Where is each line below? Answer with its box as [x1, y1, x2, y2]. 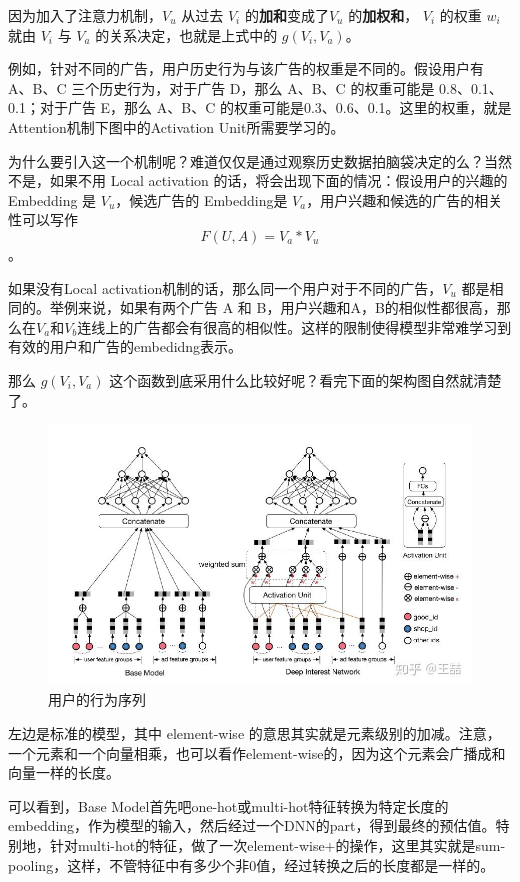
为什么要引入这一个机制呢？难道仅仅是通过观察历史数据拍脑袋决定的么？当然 [8, 150, 512, 171]
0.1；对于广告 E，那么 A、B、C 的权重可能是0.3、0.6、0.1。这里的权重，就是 [8, 97, 512, 118]
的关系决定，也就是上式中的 [95, 24, 278, 45]
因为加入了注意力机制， [8, 5, 162, 25]
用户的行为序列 [48, 689, 146, 710]
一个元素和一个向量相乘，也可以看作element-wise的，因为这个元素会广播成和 [8, 742, 506, 763]
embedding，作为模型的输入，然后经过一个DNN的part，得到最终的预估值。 [8, 815, 496, 836]
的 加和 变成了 [244, 5, 329, 25]
